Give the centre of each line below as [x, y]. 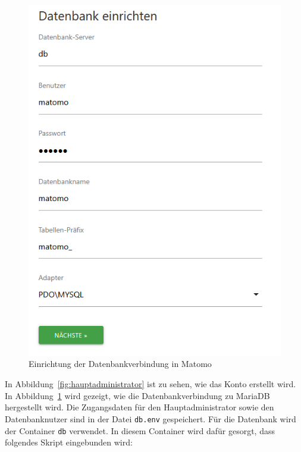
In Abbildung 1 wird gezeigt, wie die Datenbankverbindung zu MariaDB [137, 395]
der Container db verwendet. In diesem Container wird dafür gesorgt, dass [140, 430]
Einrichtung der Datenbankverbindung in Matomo [120, 364]
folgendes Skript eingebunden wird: [69, 442]
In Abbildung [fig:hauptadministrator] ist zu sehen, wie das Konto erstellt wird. [150, 384]
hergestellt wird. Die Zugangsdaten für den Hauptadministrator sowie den [139, 407]
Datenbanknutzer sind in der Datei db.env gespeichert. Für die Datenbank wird [150, 418]
